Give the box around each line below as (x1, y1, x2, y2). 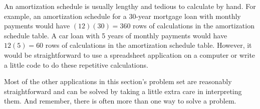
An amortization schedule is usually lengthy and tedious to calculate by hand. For (4, 1, 256, 11)
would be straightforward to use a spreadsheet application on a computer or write (4, 49, 255, 60)
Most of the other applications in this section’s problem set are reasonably (4, 76, 232, 87)
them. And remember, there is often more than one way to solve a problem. (4, 96, 236, 106)
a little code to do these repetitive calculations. (4, 59, 148, 70)
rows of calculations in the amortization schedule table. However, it (45, 40, 252, 50)
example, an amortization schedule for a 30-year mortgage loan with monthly (4, 10, 241, 21)
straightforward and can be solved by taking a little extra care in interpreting (4, 86, 242, 96)
